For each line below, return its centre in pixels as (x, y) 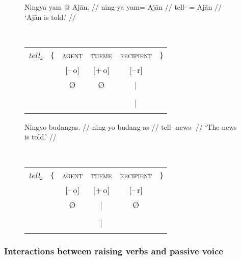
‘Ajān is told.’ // (50, 17)
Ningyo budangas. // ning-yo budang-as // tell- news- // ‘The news (131, 126)
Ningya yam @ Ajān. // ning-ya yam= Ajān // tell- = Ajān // (123, 7)
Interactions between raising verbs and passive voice (114, 251)
